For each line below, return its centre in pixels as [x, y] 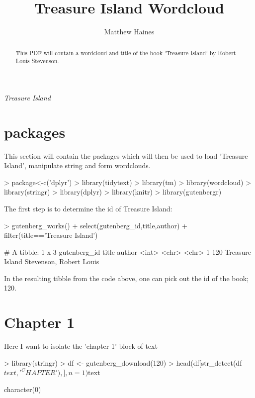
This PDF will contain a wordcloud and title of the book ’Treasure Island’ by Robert [126, 52]
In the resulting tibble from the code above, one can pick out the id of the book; [127, 278]
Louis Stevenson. [37, 61]
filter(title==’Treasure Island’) [51, 235]
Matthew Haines [129, 32]
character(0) [23, 389]
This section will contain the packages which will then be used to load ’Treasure [126, 155]
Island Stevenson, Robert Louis [52, 261]
